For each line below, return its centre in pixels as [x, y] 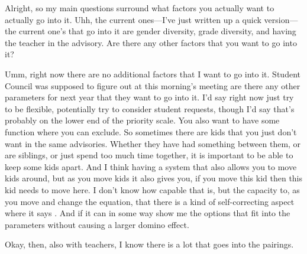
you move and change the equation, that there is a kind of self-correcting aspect [150, 201]
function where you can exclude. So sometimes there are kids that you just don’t [151, 131]
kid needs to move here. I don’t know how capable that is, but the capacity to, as [152, 189]
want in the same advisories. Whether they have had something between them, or [153, 143]
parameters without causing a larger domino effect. [97, 224]
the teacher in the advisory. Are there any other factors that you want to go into [151, 42]
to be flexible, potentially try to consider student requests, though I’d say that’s [150, 108]
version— [281, 19]
